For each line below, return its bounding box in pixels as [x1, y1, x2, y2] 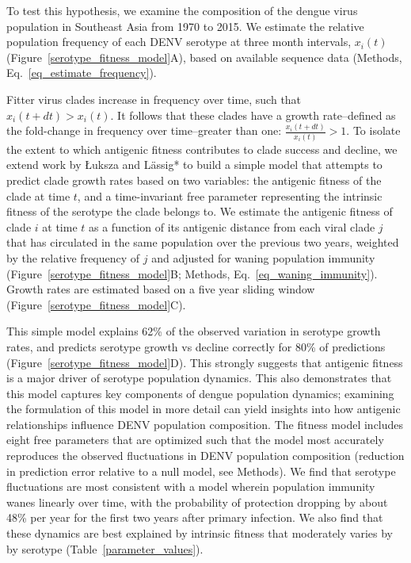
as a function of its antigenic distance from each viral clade [89, 218, 375, 235]
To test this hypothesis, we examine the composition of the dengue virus [6, 2, 358, 18]
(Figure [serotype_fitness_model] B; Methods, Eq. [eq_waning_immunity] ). [6, 265, 378, 281]
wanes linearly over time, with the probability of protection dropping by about [6, 493, 388, 510]
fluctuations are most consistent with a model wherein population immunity [6, 478, 375, 495]
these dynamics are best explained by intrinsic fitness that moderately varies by [6, 525, 393, 542]
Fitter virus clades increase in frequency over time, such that [6, 90, 302, 107]
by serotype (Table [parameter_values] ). [6, 540, 204, 557]
